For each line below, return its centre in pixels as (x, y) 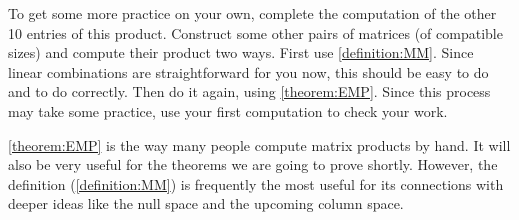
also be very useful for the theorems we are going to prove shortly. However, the (253, 164)
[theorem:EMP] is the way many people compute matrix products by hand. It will (259, 144)
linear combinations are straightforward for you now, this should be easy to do (248, 71)
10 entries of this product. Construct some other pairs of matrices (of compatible (255, 32)
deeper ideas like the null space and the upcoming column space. (206, 203)
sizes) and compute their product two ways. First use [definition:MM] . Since (241, 52)
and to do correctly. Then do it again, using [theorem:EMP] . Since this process (249, 91)
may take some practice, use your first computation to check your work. (228, 110)
